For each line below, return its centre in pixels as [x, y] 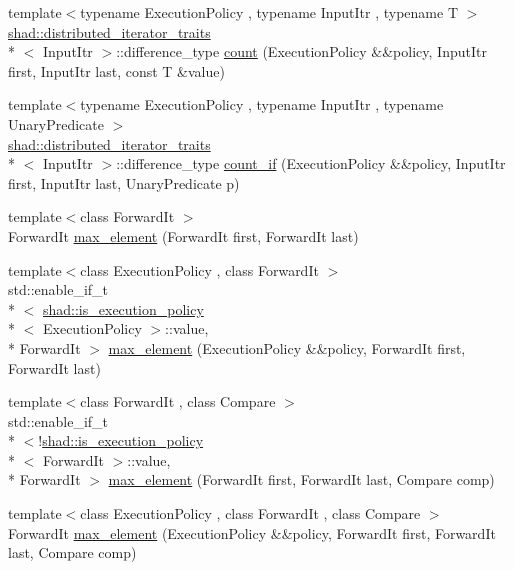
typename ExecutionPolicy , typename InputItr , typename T [269, 12]
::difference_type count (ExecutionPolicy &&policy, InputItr [301, 51]
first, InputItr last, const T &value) [116, 70]
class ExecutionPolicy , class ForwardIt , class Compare [250, 513]
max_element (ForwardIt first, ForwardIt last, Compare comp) [301, 479]
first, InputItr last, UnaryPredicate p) [124, 182]
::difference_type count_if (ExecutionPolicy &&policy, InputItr [311, 163]
